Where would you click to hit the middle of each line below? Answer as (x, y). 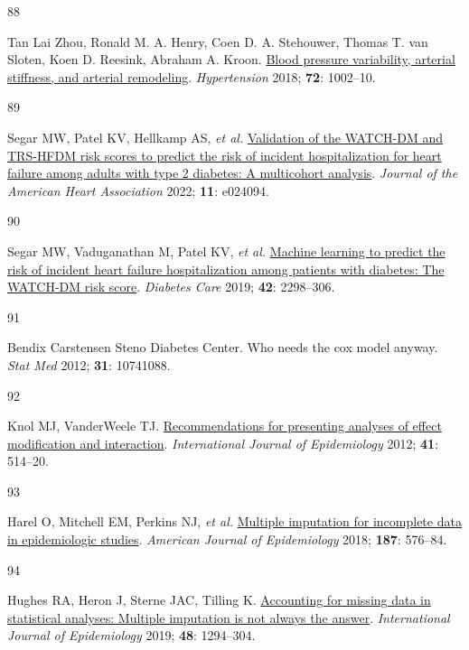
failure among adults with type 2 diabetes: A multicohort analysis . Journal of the (233, 173)
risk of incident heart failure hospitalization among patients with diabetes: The (226, 269)
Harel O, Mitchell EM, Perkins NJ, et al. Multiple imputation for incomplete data (234, 521)
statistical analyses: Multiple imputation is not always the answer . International (229, 617)
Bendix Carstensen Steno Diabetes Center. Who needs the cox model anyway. (223, 347)
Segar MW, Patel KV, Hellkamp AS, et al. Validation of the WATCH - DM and (225, 137)
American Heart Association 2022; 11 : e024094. (138, 190)
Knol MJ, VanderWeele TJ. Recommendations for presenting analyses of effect (225, 426)
